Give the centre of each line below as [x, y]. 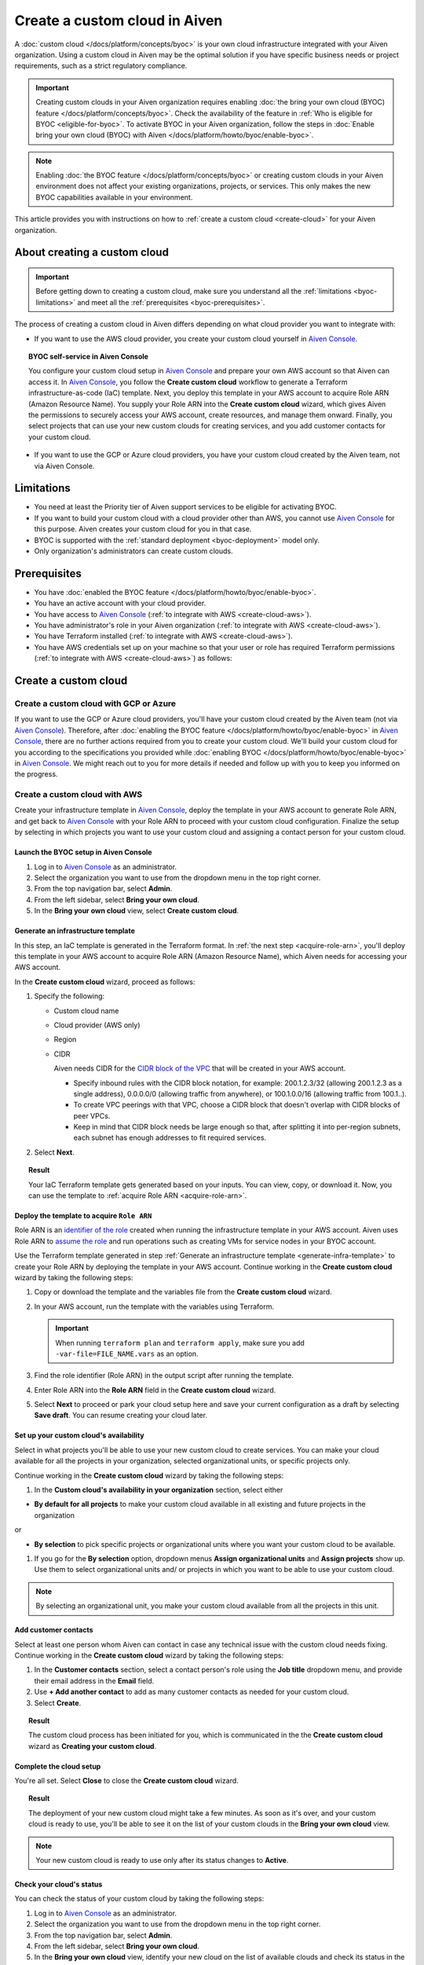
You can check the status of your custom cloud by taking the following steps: [139, 1899]
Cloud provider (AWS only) [97, 1025]
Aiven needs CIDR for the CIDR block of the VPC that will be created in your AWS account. [200, 1068]
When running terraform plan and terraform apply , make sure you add [180, 1342]
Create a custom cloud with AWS [79, 795]
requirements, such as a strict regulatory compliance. [101, 66]
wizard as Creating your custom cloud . [93, 1746]
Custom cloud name [86, 1011]
